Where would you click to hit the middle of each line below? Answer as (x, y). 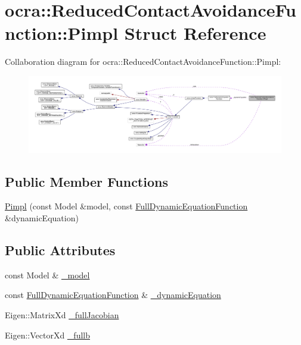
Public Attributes (60, 250)
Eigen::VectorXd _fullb (48, 335)
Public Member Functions (86, 181)
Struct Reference (195, 33)
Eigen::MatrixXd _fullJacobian (62, 315)
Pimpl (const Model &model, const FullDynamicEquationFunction (126, 206)
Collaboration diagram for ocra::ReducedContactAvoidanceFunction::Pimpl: (143, 62)
